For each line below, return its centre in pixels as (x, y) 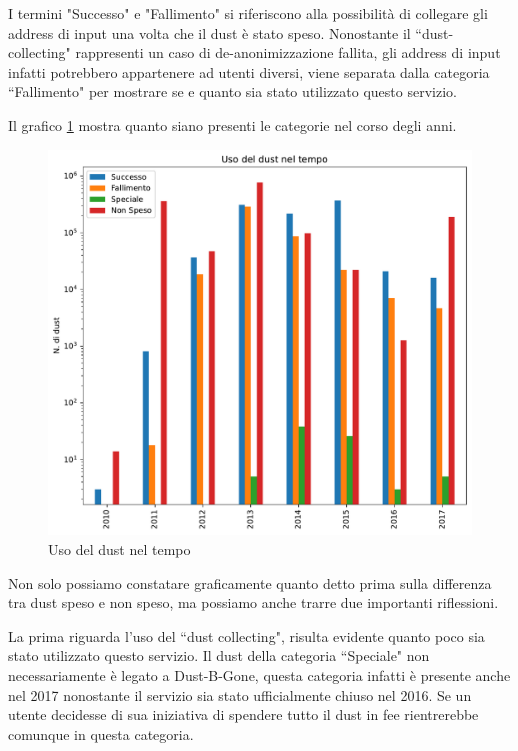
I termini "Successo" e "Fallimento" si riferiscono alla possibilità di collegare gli (248, 13)
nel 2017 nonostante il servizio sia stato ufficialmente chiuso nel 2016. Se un (240, 694)
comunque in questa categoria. (101, 733)
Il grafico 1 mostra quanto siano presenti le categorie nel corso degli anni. (232, 124)
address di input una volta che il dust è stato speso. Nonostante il (209, 32)
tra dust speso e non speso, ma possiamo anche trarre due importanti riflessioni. (253, 602)
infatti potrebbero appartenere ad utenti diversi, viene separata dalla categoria (249, 71)
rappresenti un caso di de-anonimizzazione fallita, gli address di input (288, 52)
